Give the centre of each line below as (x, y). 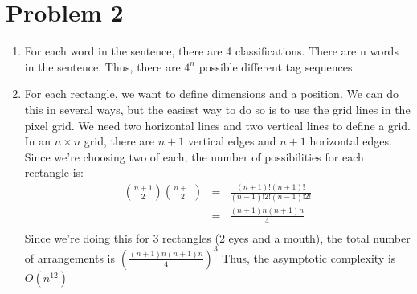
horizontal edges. (351, 141)
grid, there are (119, 141)
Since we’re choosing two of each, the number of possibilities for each (194, 156)
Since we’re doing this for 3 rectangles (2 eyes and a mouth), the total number (217, 237)
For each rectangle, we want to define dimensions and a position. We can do (212, 94)
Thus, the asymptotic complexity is (309, 257)
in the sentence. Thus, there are (102, 66)
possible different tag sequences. (277, 66)
